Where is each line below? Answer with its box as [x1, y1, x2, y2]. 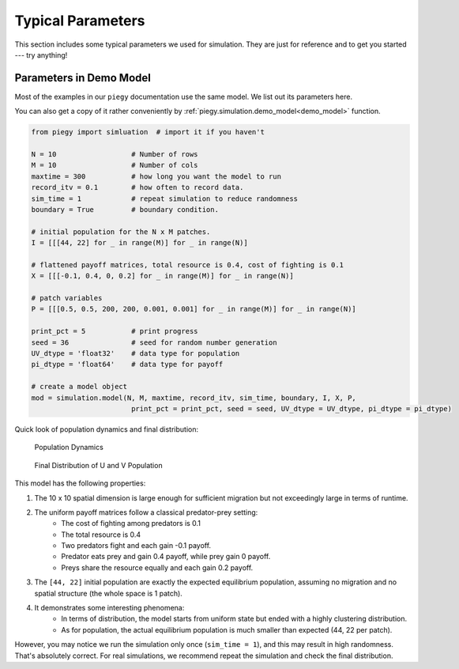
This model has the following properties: [14, 478, 146, 488]
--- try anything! [14, 50, 68, 59]
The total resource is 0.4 [61, 530, 141, 539]
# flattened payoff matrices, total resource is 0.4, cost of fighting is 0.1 [31, 260, 344, 269]
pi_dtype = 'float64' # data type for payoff [31, 360, 224, 369]
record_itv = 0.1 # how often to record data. [31, 183, 244, 192]
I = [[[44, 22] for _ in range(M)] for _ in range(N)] [31, 238, 248, 248]
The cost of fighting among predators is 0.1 [61, 519, 201, 528]
